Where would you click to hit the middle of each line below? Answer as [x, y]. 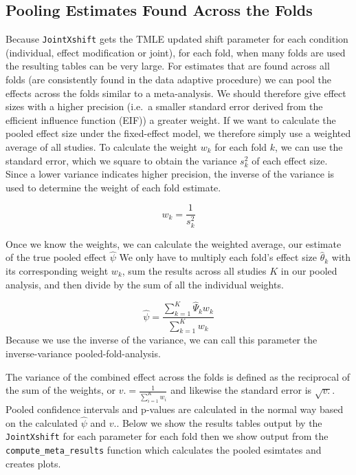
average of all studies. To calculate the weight [101, 147]
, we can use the [309, 147]
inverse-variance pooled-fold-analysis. [83, 353]
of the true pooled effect [56, 257]
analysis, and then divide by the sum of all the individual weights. [145, 284]
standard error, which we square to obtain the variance [121, 160]
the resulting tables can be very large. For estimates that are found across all [168, 66]
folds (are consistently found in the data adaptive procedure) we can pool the [169, 80]
